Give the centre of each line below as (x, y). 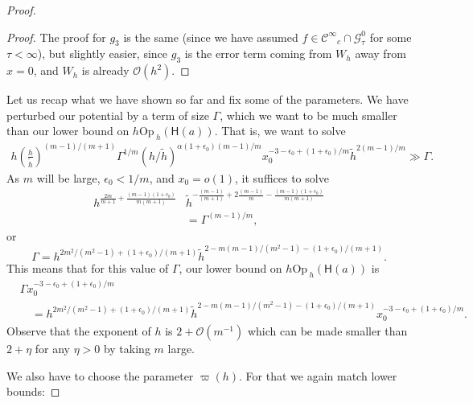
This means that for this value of (88, 267)
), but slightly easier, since (103, 53)
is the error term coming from (258, 53)
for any (52, 349)
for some (391, 37)
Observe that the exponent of (79, 331)
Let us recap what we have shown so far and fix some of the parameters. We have (208, 99)
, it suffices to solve (282, 177)
